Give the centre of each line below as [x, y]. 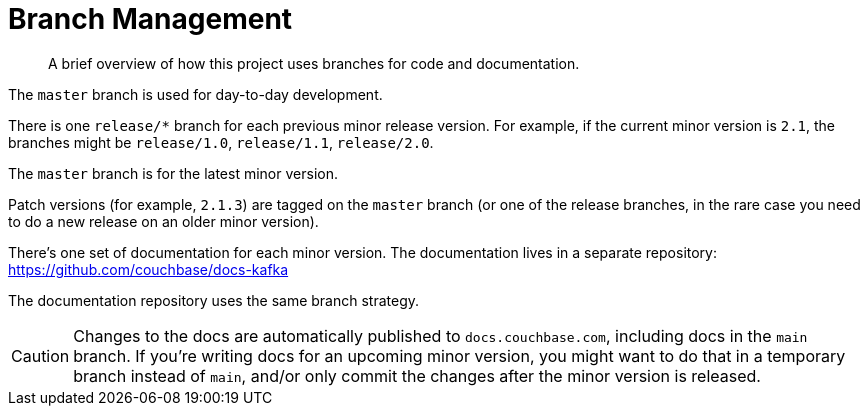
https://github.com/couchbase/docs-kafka [148, 269]
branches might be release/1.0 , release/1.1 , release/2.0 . [221, 142]
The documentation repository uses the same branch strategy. [214, 300]
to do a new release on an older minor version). [163, 221]
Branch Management [150, 19]
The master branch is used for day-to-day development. [195, 94]
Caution [40, 355]
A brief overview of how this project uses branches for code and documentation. [314, 63]
